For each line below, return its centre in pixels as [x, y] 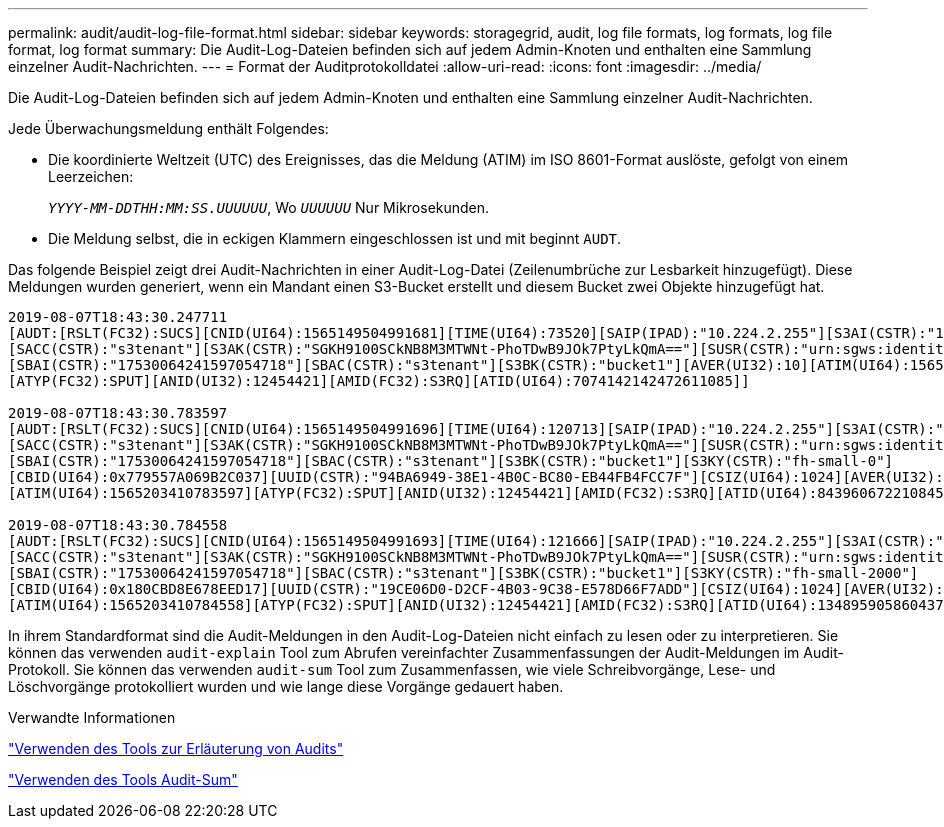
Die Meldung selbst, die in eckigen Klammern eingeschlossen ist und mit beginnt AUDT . [335, 238]
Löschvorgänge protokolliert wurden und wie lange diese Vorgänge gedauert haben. [286, 686]
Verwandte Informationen [92, 717]
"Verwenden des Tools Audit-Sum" [123, 779]
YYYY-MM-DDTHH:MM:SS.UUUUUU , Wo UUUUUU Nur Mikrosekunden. [269, 207]
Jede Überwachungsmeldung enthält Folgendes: [168, 128]
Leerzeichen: [91, 176]
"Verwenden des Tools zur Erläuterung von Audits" [176, 748]
